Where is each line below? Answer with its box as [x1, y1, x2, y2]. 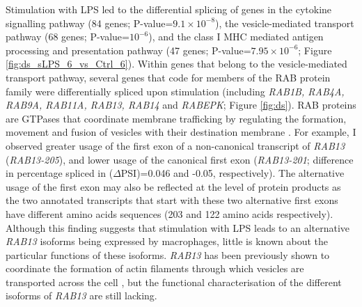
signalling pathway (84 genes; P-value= [6, 15, 173, 30]
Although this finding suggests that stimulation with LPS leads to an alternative [6, 220, 350, 235]
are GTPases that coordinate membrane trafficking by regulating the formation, [6, 111, 347, 125]
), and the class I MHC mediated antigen [148, 29, 324, 44]
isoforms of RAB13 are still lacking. [6, 288, 157, 303]
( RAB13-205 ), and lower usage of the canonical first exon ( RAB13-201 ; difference [6, 152, 354, 166]
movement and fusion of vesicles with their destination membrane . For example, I [6, 125, 356, 139]
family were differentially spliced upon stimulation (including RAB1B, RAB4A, [6, 84, 345, 98]
